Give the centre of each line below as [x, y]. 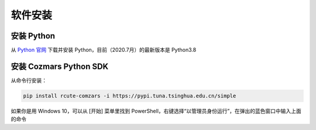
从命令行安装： [29, 80]
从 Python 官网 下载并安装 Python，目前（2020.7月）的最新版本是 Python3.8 [104, 50]
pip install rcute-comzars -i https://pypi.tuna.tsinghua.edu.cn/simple [130, 96]
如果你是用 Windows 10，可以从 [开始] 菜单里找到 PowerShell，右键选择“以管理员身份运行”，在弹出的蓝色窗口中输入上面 [156, 111]
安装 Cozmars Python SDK [60, 66]
